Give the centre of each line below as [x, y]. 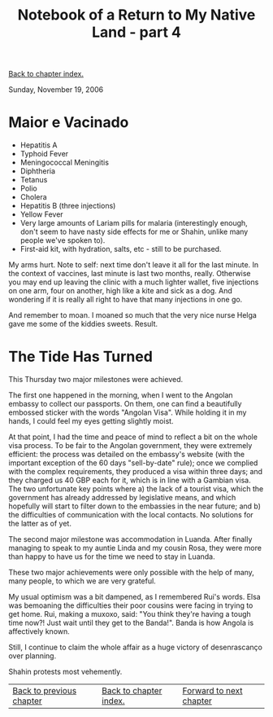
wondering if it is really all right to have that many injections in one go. [126, 300]
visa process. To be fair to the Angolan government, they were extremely [130, 446]
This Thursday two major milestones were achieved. [96, 380]
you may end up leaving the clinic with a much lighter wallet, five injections [134, 282]
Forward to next [212, 691]
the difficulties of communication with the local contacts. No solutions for [131, 515]
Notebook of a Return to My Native [136, 15]
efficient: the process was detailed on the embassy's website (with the [127, 455]
